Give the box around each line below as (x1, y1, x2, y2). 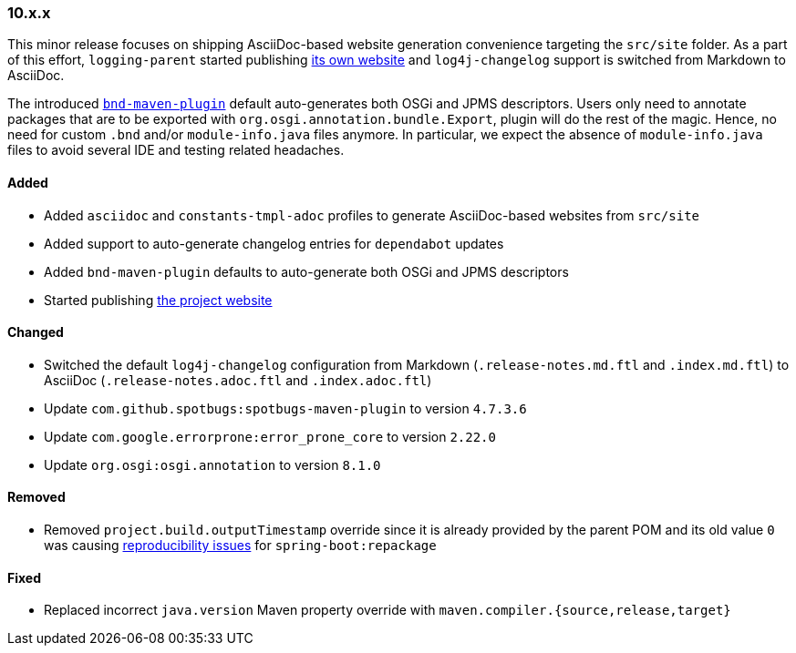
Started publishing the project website (44, 291, 273, 308)
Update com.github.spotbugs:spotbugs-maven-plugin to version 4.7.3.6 (44, 400, 527, 416)
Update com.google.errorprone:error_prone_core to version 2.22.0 (44, 428, 496, 444)
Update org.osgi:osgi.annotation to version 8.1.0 (44, 456, 381, 473)
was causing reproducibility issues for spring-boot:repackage (44, 537, 437, 554)
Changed (7, 324, 64, 341)
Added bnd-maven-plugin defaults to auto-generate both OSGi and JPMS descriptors (44, 263, 569, 280)
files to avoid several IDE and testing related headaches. (7, 142, 345, 158)
